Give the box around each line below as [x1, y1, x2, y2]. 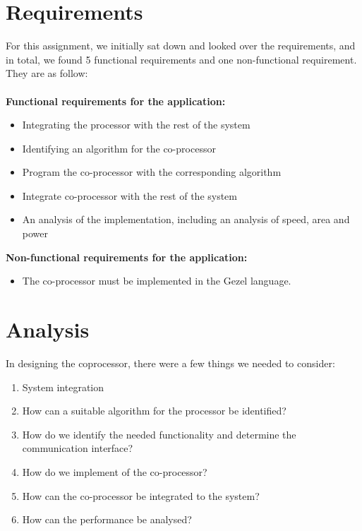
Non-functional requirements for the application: [6, 249, 248, 264]
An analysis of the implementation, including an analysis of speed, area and [22, 212, 350, 227]
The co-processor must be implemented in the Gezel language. [22, 273, 291, 288]
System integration [22, 379, 104, 394]
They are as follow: [6, 66, 88, 80]
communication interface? [22, 441, 133, 455]
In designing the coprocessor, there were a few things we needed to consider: [6, 355, 335, 370]
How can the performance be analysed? [22, 512, 192, 527]
